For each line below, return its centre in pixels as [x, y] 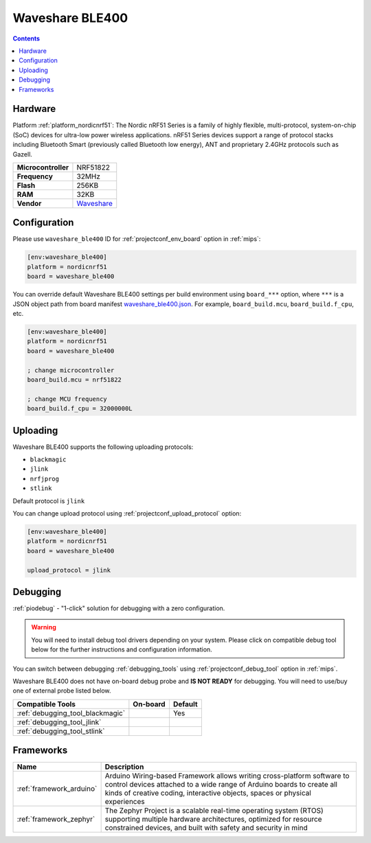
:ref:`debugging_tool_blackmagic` [71, 713]
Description [124, 767]
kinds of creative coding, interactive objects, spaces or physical [208, 793]
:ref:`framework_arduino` [57, 789]
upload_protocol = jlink [69, 570]
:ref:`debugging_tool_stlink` [61, 731]
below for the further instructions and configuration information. [122, 649]
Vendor [29, 203]
